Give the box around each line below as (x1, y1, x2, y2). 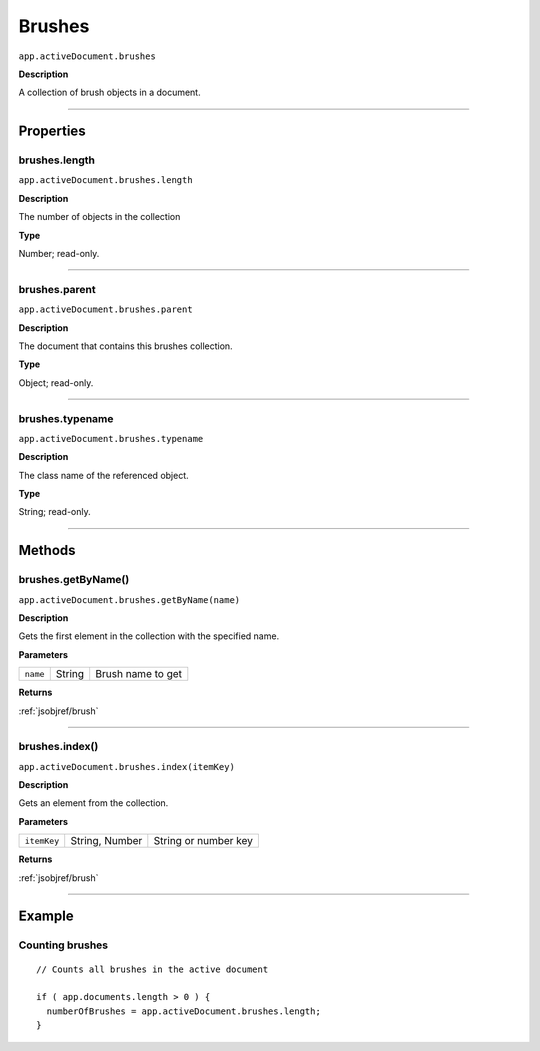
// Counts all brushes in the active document (36, 963, 269, 975)
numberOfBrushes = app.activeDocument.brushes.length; (46, 1005, 322, 1017)
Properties (18, 123, 86, 140)
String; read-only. (18, 506, 92, 518)
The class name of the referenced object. (18, 469, 189, 481)
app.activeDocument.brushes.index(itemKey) (18, 761, 235, 772)
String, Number (70, 834, 143, 848)
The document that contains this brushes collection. (18, 340, 234, 352)
